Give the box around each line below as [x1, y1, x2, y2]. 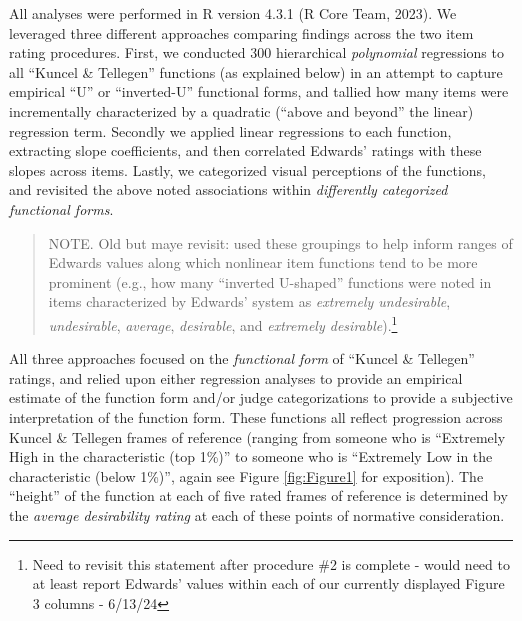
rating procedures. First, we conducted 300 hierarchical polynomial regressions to [9, 42, 504, 63]
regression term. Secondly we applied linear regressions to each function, [9, 120, 452, 141]
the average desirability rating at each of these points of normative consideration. [9, 504, 505, 525]
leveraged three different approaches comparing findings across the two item [9, 22, 474, 43]
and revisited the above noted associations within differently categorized [9, 179, 448, 200]
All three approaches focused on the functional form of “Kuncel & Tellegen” [9, 348, 475, 369]
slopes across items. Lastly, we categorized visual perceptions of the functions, [9, 159, 486, 180]
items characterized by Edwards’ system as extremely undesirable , [48, 291, 451, 312]
